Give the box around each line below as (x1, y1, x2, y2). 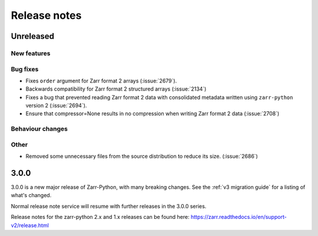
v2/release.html (11, 221, 49, 229)
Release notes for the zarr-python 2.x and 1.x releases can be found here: (11, 214, 190, 221)
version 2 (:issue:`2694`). (25, 102, 87, 109)
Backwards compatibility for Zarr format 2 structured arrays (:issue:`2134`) (25, 85, 207, 92)
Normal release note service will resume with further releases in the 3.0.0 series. (11, 202, 207, 210)
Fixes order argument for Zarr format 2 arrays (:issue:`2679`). (25, 77, 177, 84)
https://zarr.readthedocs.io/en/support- (190, 214, 287, 221)
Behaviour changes (11, 125, 68, 133)
